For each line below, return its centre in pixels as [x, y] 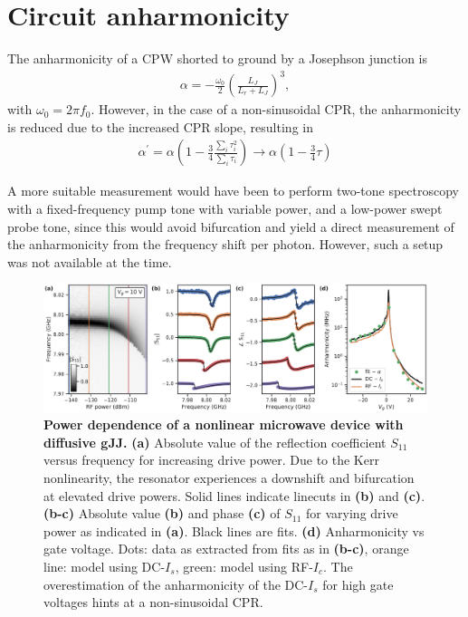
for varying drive [352, 513]
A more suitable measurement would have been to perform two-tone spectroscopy [233, 191]
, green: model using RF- [244, 566]
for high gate [358, 584]
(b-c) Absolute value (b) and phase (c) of [162, 513]
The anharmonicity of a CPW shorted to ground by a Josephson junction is [218, 58]
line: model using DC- [105, 566]
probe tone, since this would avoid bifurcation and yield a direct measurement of [231, 226]
